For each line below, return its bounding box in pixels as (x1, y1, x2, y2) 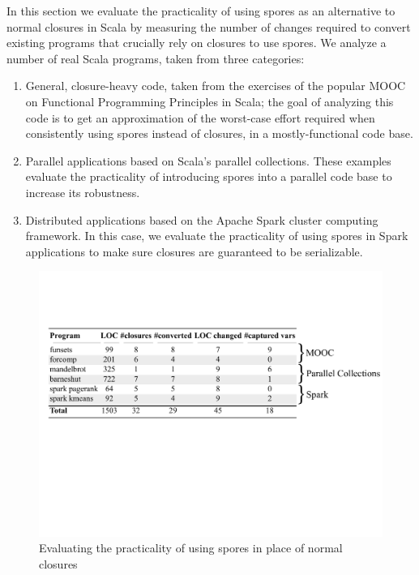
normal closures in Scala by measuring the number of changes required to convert (6, 18, 411, 35)
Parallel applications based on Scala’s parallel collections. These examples (25, 152, 391, 169)
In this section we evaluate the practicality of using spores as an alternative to (6, 2, 395, 19)
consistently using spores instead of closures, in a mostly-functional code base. (25, 125, 413, 142)
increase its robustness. (25, 183, 140, 200)
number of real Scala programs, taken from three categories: (6, 49, 305, 67)
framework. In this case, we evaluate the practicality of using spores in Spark (25, 227, 408, 244)
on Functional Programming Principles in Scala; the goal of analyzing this (25, 92, 394, 109)
